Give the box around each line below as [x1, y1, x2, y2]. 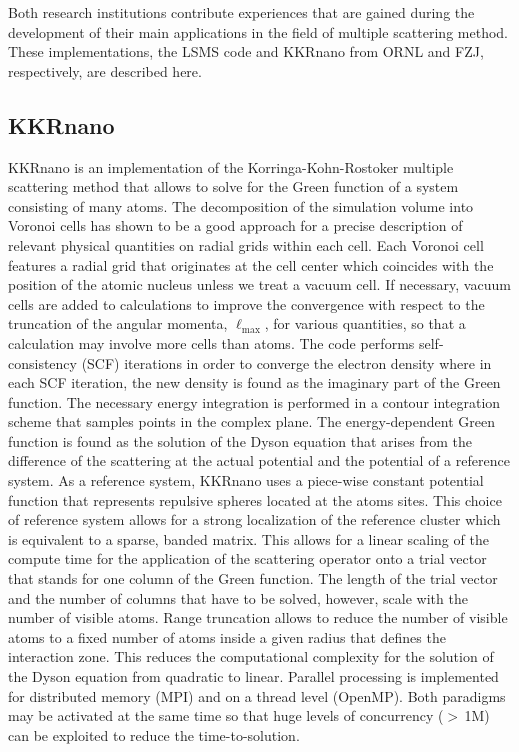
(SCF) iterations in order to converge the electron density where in [81, 352, 492, 373]
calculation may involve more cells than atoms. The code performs [8, 332, 415, 353]
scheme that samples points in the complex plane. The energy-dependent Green [8, 411, 495, 432]
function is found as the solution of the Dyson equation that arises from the [8, 430, 472, 451]
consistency [8, 352, 77, 373]
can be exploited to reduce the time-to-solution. [8, 724, 300, 745]
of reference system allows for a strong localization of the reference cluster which [8, 509, 501, 530]
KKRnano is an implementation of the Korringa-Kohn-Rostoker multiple [8, 156, 454, 177]
